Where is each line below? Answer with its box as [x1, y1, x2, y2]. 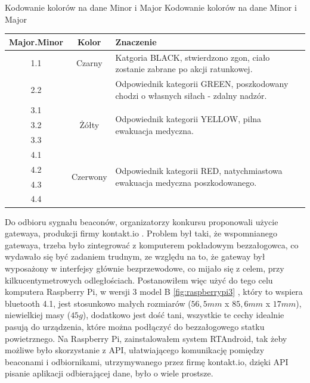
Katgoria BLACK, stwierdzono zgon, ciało [115, 51, 270, 63]
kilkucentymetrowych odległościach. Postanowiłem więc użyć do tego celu [5, 273, 273, 286]
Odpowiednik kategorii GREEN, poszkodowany [115, 77, 289, 89]
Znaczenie [115, 35, 157, 48]
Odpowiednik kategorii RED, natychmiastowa [115, 164, 283, 177]
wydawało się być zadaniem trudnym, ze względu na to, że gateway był [5, 250, 265, 263]
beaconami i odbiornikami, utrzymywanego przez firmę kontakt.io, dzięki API [5, 355, 289, 368]
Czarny [76, 57, 103, 69]
